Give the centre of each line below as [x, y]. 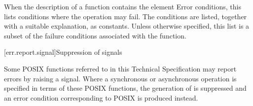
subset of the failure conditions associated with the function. [95, 35]
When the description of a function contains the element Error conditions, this [123, 6]
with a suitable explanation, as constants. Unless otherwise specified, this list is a [127, 26]
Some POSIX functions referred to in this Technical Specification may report [120, 68]
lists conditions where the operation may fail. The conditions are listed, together [126, 16]
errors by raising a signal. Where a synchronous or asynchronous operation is [120, 78]
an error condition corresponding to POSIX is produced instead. [101, 97]
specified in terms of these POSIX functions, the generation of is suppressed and [125, 88]
